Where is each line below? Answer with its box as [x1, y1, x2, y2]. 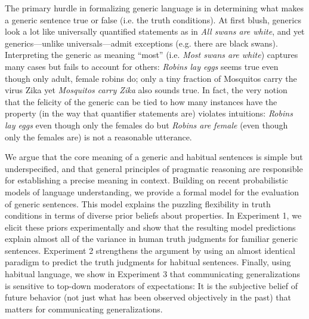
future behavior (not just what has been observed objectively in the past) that [5, 291, 291, 303]
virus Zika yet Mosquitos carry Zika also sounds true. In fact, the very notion [5, 84, 288, 96]
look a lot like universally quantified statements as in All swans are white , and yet [5, 25, 305, 38]
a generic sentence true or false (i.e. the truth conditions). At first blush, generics [5, 13, 301, 26]
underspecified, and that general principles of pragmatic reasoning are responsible [5, 162, 303, 174]
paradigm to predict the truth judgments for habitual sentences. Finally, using [5, 256, 291, 268]
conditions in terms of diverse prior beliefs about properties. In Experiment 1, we [5, 209, 302, 222]
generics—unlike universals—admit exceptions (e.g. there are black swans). [5, 36, 278, 49]
